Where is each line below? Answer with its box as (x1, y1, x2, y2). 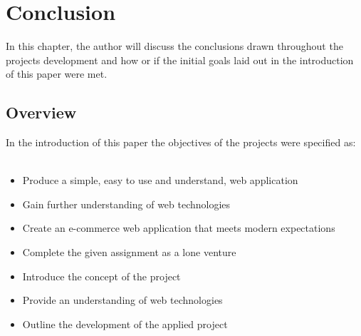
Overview (6, 101, 77, 123)
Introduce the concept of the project (22, 268, 181, 283)
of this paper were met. (6, 66, 108, 81)
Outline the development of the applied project (22, 316, 228, 331)
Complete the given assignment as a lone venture (22, 245, 236, 260)
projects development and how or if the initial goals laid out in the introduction (6, 52, 354, 67)
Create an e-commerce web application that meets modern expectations (22, 220, 335, 235)
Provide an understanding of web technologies (22, 292, 223, 307)
